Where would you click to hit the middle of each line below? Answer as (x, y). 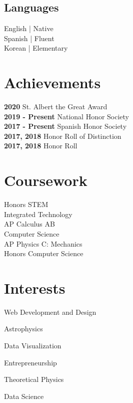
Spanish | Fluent (29, 38)
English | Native (29, 28)
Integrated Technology (38, 214)
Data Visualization (33, 346)
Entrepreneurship (30, 362)
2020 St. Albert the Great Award (56, 107)
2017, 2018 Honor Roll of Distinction (63, 136)
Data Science (24, 396)
